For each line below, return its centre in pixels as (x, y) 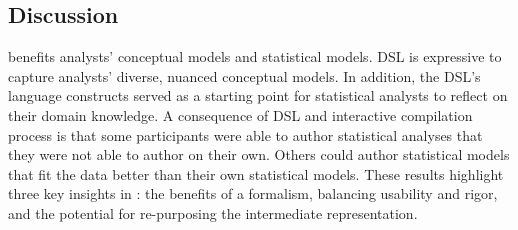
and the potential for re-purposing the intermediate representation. (213, 212)
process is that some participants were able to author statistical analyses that (245, 134)
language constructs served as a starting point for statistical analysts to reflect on (258, 95)
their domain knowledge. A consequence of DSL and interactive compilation (240, 114)
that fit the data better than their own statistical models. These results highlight (256, 173)
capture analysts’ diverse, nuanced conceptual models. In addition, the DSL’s (244, 75)
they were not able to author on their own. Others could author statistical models (259, 154)
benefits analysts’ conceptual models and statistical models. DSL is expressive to (255, 56)
